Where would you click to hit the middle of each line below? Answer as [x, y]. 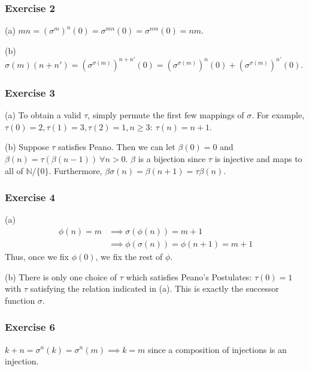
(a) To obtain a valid [43, 115]
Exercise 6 [30, 327]
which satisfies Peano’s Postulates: [189, 276]
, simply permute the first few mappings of [166, 115]
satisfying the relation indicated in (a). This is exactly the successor [154, 288]
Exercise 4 [30, 197]
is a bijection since [172, 158]
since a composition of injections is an [217, 349]
